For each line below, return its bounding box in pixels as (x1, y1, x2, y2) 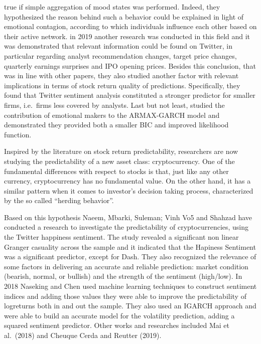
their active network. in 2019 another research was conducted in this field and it (4, 31, 250, 41)
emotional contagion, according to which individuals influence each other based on (4, 21, 257, 32)
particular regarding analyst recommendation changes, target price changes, (4, 50, 237, 61)
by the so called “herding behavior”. (4, 195, 114, 206)
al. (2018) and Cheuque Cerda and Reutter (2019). (4, 330, 162, 340)
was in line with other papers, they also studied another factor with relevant (4, 70, 239, 81)
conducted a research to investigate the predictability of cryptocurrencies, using (4, 222, 249, 232)
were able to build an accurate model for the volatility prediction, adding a (4, 310, 235, 320)
